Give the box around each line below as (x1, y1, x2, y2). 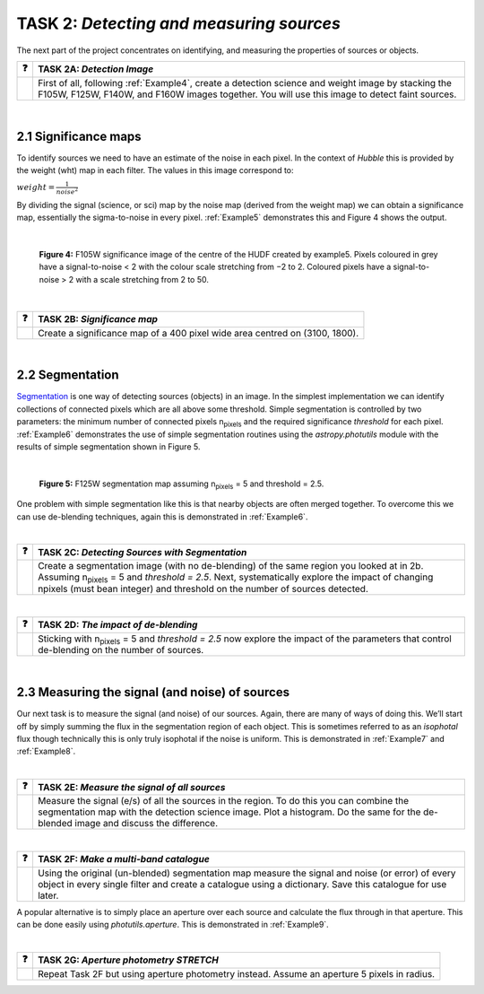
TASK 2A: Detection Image (37, 63, 154, 75)
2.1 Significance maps (16, 128, 143, 144)
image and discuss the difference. (74, 817, 219, 830)
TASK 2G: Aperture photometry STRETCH (37, 954, 219, 966)
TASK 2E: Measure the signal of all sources (37, 780, 226, 793)
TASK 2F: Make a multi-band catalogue (37, 853, 210, 866)
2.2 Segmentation (16, 368, 120, 383)
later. (37, 889, 59, 902)
